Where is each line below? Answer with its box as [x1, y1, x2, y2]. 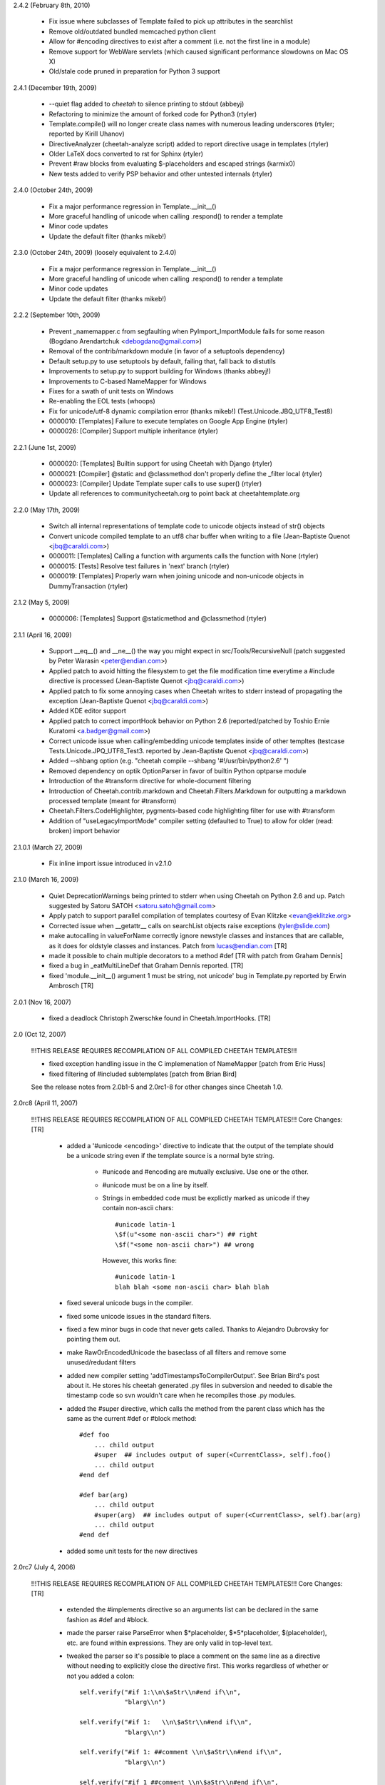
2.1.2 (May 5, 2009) [13, 598, 71, 606]
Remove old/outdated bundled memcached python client [48, 27, 217, 36]
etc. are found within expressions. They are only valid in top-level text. [66, 1639, 274, 1647]
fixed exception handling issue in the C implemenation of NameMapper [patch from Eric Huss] [48, 1060, 326, 1068]
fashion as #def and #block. [66, 1615, 149, 1624]
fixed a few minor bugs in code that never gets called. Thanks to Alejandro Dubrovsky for [66, 1324, 329, 1333]
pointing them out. [66, 1335, 120, 1344]
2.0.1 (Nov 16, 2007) [13, 997, 71, 1006]
